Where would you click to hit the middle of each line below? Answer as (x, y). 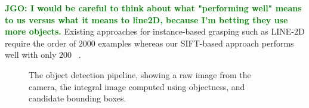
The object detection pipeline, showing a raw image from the (140, 74)
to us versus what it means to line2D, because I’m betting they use (146, 19)
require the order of (41, 43)
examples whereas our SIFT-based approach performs (196, 43)
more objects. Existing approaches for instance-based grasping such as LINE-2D (155, 31)
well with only (31, 55)
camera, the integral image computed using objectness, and (137, 86)
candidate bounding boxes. (78, 98)
